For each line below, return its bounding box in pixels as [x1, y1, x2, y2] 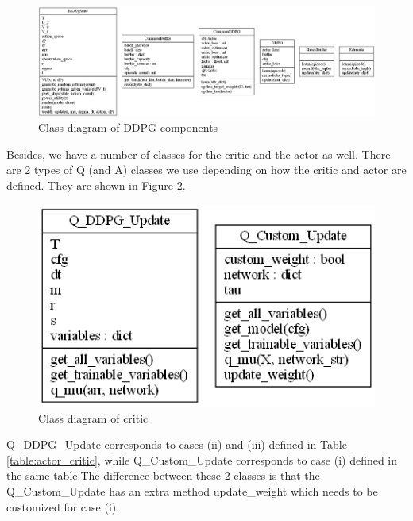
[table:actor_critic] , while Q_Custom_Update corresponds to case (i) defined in [6, 451, 398, 468]
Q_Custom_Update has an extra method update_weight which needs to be [6, 483, 378, 500]
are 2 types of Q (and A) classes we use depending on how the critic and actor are [6, 161, 407, 178]
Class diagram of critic [38, 409, 149, 426]
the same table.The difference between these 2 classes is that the [6, 467, 320, 484]
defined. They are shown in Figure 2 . [6, 177, 186, 194]
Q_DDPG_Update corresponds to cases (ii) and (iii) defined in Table [6, 436, 347, 453]
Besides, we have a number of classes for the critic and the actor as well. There [6, 145, 391, 162]
